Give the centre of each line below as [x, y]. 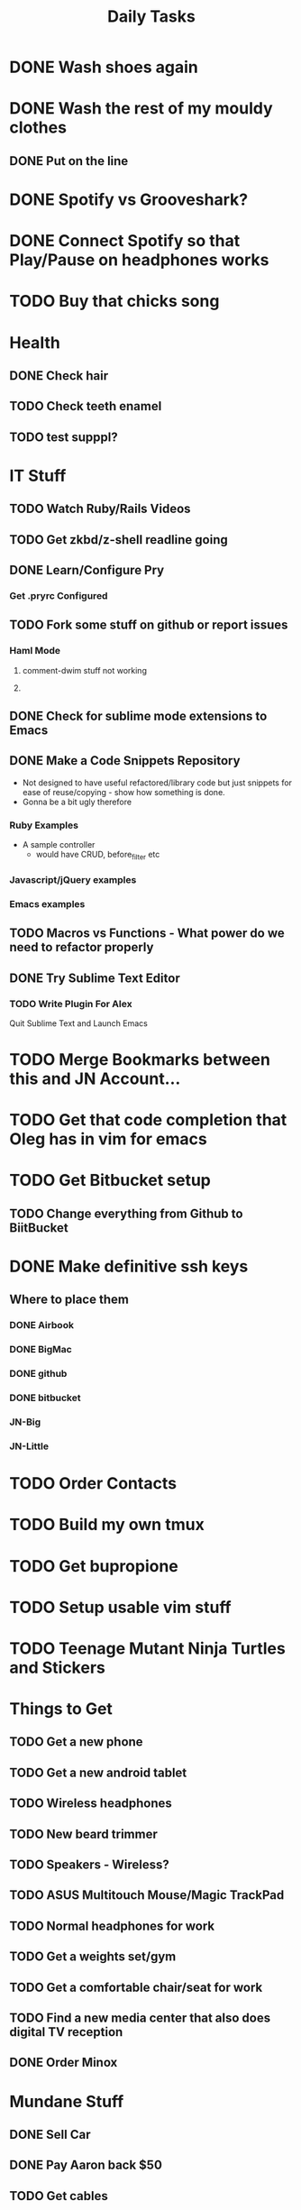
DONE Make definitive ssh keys [129, 1266]
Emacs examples [47, 903]
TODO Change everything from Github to [126, 1213]
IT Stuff [38, 476]
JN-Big [25, 1422]
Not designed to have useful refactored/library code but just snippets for [157, 783]
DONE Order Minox [64, 2063]
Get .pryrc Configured [59, 595]
